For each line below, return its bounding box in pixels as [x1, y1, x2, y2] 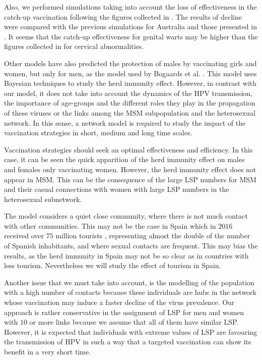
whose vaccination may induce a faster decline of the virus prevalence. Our [4, 297, 235, 307]
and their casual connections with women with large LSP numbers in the [4, 184, 229, 194]
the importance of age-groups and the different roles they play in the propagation [4, 97, 255, 108]
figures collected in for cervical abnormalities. [4, 41, 144, 52]
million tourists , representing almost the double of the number [55, 230, 250, 241]
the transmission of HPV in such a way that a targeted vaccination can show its [4, 336, 251, 347]
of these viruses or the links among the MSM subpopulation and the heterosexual [4, 107, 255, 118]
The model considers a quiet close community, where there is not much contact [4, 211, 248, 221]
